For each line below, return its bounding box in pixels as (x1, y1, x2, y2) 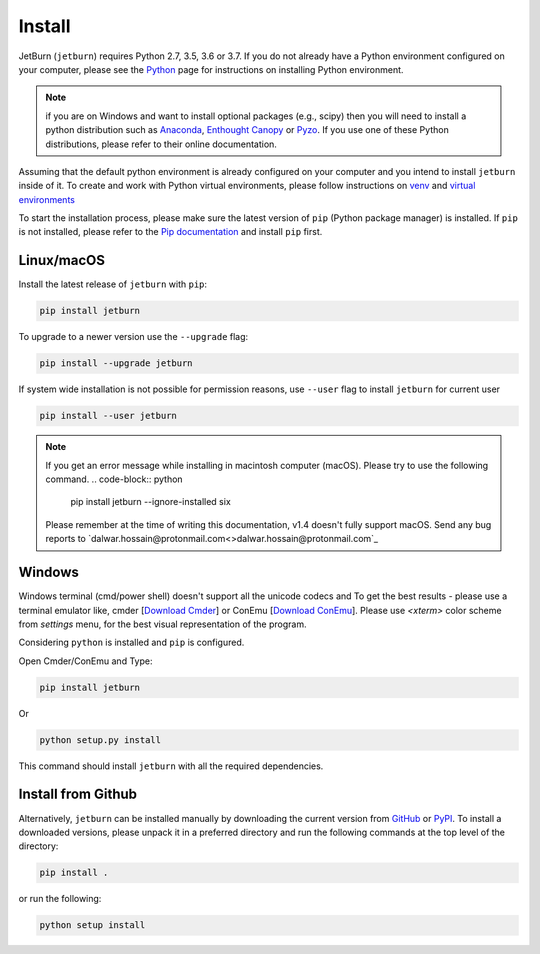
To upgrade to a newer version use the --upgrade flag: (18, 331, 249, 343)
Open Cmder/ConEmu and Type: (18, 655, 153, 667)
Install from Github (18, 786, 138, 803)
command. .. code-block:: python (45, 473, 184, 485)
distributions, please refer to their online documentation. (45, 138, 277, 150)
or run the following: (18, 893, 102, 905)
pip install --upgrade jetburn (39, 358, 194, 369)
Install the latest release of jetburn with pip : (18, 278, 208, 290)
